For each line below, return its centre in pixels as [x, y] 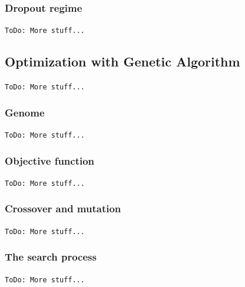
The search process [51, 257]
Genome [25, 112]
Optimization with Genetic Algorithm [122, 61]
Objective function [50, 160]
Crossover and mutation [63, 208]
